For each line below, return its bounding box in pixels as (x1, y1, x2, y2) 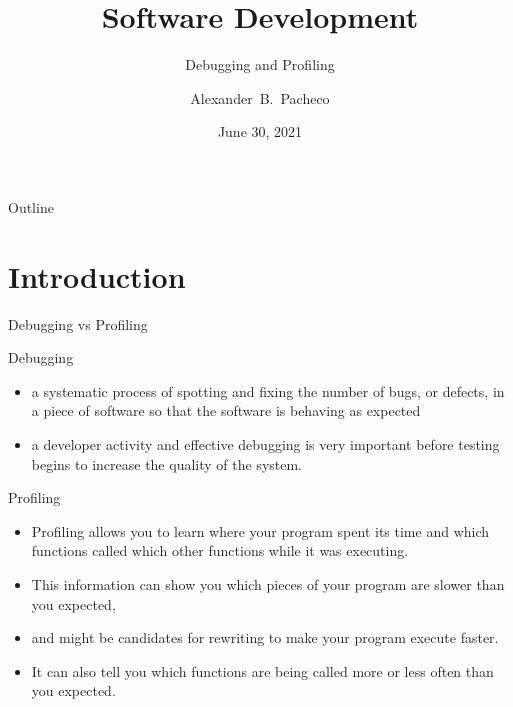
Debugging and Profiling (185, 54, 335, 75)
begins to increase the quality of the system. (31, 453, 303, 474)
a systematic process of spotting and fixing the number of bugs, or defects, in (31, 380, 505, 401)
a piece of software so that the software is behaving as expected (31, 400, 421, 421)
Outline (8, 196, 54, 217)
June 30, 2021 (217, 121, 303, 142)
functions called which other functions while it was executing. (31, 540, 409, 561)
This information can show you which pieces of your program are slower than (31, 573, 505, 594)
